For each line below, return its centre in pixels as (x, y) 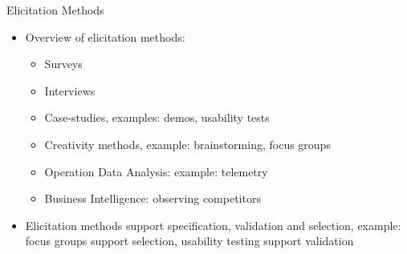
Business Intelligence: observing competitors (153, 198)
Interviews (70, 90)
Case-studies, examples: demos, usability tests (157, 117)
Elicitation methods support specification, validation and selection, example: (213, 225)
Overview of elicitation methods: (105, 36)
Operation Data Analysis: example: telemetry (156, 171)
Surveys (63, 64)
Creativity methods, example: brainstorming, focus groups (187, 144)
